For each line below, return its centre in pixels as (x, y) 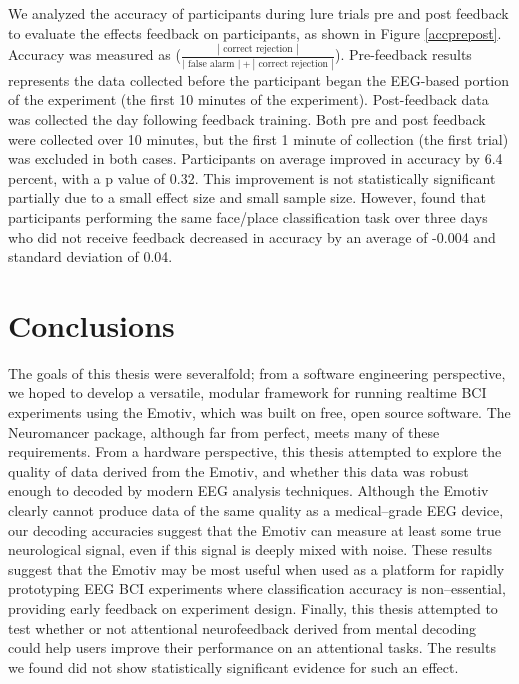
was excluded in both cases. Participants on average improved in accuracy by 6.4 (255, 158)
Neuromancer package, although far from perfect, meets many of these (224, 431)
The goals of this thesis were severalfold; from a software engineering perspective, (257, 372)
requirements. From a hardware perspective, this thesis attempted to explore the (255, 451)
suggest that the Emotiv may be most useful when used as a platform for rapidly (256, 568)
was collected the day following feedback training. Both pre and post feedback (247, 119)
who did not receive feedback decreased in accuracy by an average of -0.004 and (252, 236)
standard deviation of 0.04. (90, 256)
